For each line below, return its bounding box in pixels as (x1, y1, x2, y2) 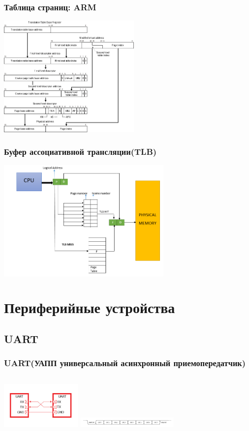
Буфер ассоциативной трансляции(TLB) (4, 145, 157, 157)
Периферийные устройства (4, 297, 175, 317)
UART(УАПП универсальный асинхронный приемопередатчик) (4, 357, 246, 369)
